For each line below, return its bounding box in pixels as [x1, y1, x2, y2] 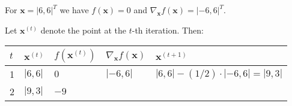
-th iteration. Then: [132, 23, 204, 36]
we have [59, 4, 89, 16]
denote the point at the [40, 23, 127, 36]
